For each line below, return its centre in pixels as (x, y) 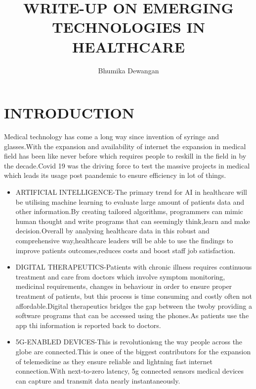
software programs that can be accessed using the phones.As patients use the (132, 315)
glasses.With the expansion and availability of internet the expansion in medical (125, 146)
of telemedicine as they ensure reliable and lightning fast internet (114, 361)
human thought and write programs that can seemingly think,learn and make (133, 221)
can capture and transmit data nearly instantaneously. (98, 380)
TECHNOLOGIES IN (128, 27)
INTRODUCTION (69, 113)
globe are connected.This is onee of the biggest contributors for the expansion (133, 351)
